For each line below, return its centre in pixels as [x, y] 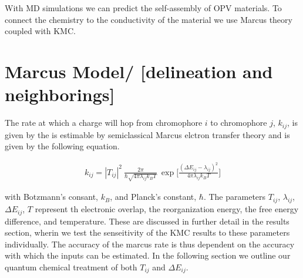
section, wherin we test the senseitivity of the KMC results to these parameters [147, 232]
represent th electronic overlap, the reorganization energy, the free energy [167, 209]
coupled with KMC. [40, 31]
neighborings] [60, 94]
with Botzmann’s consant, [52, 197]
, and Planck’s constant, [153, 197]
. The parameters [235, 197]
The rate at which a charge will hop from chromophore [104, 123]
